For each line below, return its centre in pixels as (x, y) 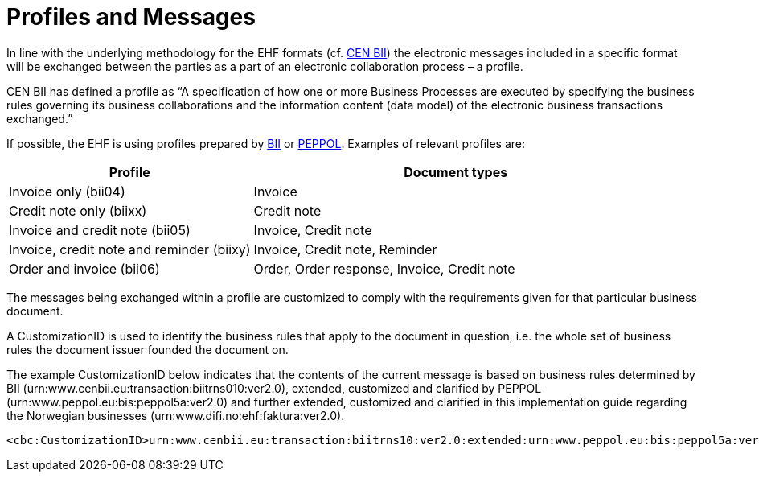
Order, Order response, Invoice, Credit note (384, 268)
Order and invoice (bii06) (84, 268)
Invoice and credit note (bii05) (100, 230)
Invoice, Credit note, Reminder (345, 249)
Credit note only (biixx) (78, 210)
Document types (456, 172)
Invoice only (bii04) (67, 191)
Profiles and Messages (131, 17)
